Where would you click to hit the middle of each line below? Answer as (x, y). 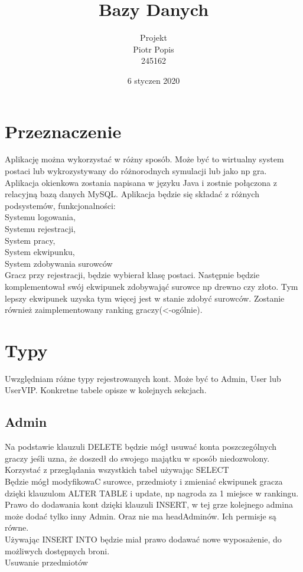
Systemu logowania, (40, 217)
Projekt (154, 37)
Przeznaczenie (63, 131)
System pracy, (30, 240)
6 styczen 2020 (154, 80)
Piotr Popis (154, 49)
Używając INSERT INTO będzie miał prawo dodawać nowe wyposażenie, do (143, 539)
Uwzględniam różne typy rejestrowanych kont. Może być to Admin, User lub (143, 378)
